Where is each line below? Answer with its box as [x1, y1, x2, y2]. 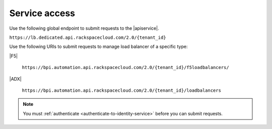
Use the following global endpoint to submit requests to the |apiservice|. [9, 25, 159, 31]
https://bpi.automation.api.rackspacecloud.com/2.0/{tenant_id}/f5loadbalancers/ [22, 64, 229, 71]
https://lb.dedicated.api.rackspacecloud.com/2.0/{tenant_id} [9, 34, 166, 40]
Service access [9, 8, 76, 19]
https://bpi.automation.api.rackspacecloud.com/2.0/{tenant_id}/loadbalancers [22, 87, 222, 93]
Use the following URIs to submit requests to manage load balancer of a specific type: [9, 43, 188, 50]
